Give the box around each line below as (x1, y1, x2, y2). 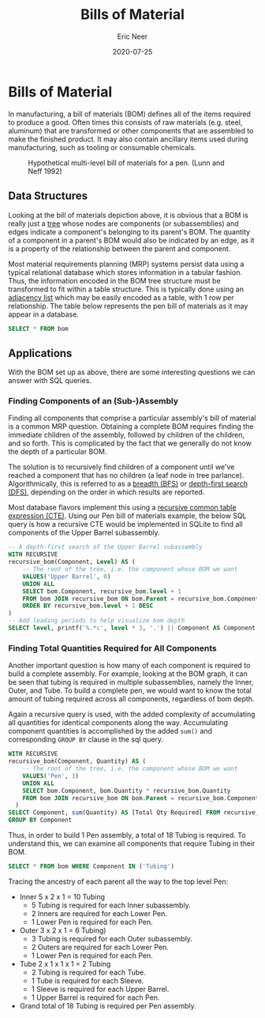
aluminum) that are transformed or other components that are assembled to (8, 126, 254, 135)
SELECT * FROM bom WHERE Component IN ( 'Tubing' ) (8, 862, 175, 870)
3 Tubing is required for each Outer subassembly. (31, 933, 193, 943)
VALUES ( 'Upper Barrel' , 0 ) (22, 573, 111, 580)
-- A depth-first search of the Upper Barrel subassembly (8, 543, 203, 551)
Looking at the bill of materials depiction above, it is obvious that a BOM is (8, 210, 248, 220)
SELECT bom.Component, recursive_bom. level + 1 (22, 587, 181, 595)
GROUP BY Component (8, 816, 73, 825)
